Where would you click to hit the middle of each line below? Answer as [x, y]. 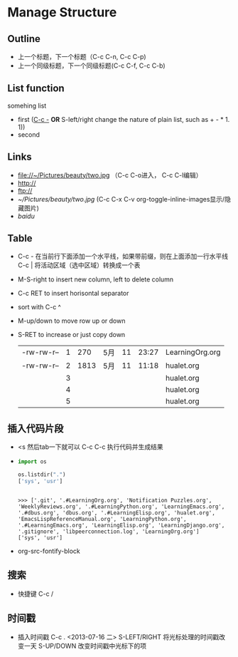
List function [36, 89]
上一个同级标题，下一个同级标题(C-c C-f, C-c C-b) [91, 66]
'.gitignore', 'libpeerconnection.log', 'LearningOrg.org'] [108, 532]
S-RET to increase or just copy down [71, 335]
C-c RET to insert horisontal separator [73, 294]
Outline [24, 39]
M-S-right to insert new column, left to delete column [96, 279]
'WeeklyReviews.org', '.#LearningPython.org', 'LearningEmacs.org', [121, 507]
